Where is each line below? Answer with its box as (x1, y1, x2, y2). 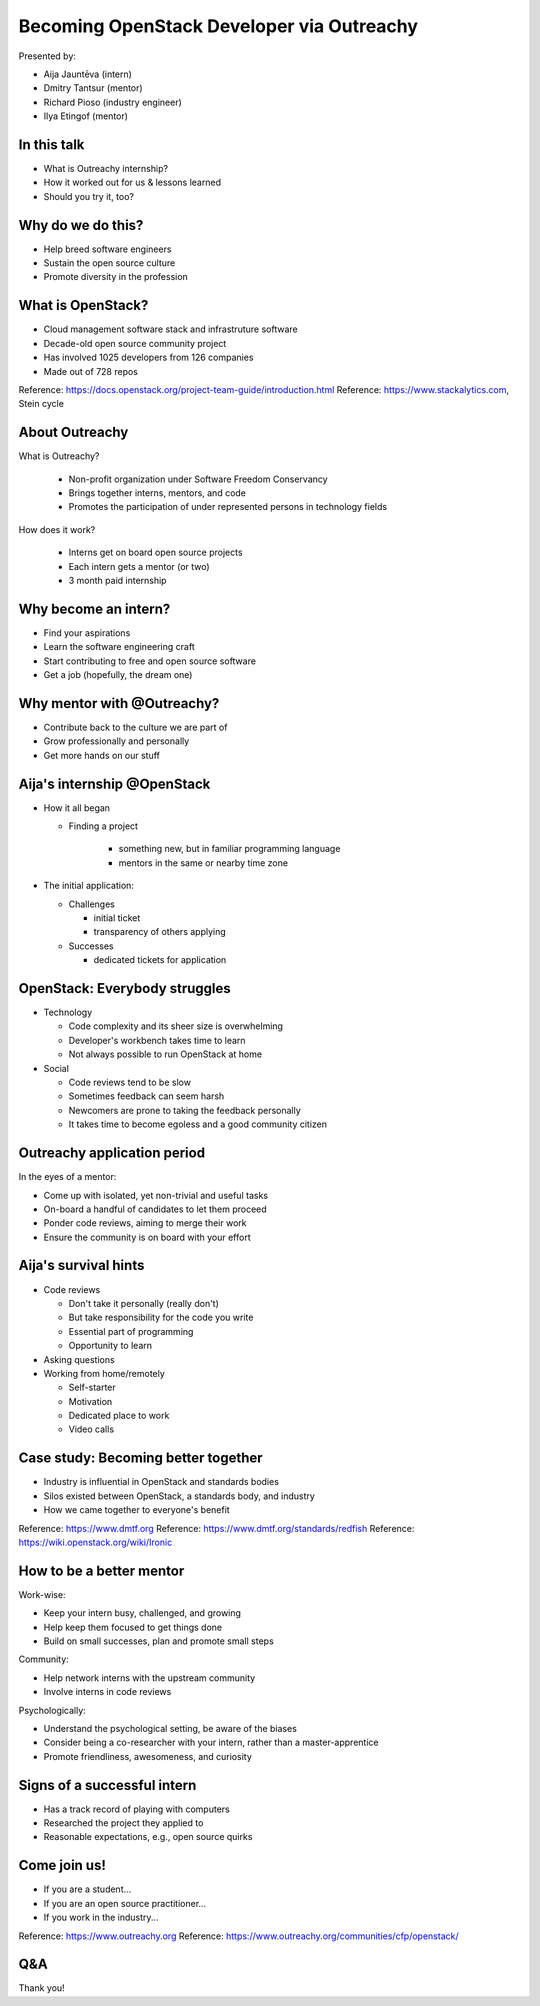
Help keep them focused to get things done (43, 1621, 223, 1633)
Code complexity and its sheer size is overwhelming (68, 1020, 284, 1032)
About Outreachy (18, 424, 129, 441)
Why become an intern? (18, 600, 171, 617)
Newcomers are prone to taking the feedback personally (68, 1104, 302, 1116)
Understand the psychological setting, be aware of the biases (43, 1722, 297, 1734)
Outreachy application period (18, 1145, 205, 1162)
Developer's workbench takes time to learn (68, 1034, 246, 1046)
